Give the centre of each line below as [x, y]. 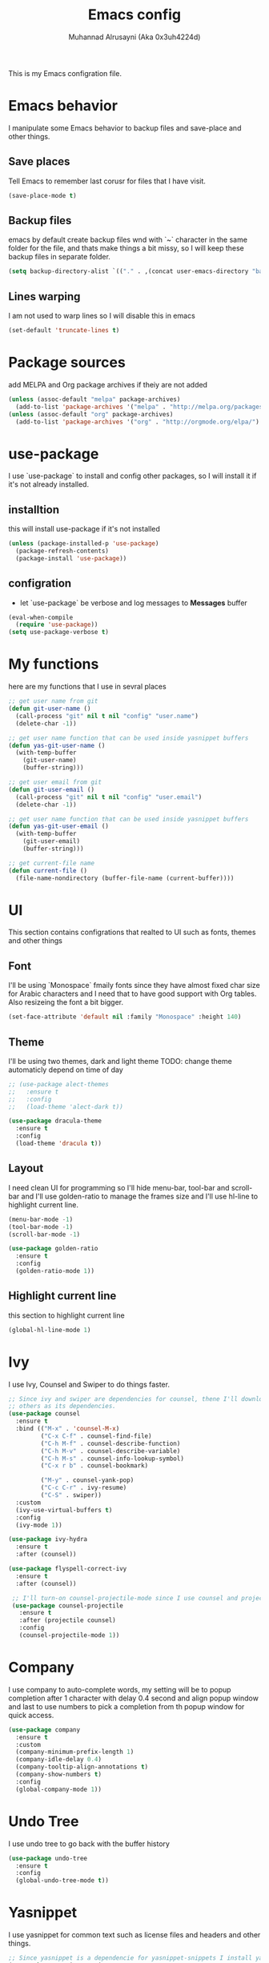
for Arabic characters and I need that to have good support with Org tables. [132, 994]
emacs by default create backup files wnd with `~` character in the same [128, 240]
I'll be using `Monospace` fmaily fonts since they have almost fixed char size [134, 986]
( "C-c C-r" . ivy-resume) [84, 1488]
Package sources [67, 363]
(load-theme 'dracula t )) [59, 1144]
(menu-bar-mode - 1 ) [41, 1219]
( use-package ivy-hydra [48, 1539]
